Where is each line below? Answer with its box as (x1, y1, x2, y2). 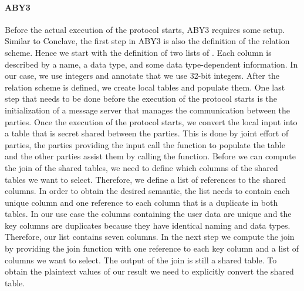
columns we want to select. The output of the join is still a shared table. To (5, 253, 277, 266)
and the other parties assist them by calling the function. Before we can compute (5, 150, 296, 162)
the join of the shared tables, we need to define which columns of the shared (5, 161, 278, 173)
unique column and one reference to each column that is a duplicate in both (5, 196, 278, 208)
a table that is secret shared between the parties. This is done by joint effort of (5, 127, 289, 139)
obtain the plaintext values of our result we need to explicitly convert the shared (5, 265, 294, 277)
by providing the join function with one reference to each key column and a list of (5, 242, 299, 255)
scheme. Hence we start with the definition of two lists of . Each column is (5, 46, 272, 58)
